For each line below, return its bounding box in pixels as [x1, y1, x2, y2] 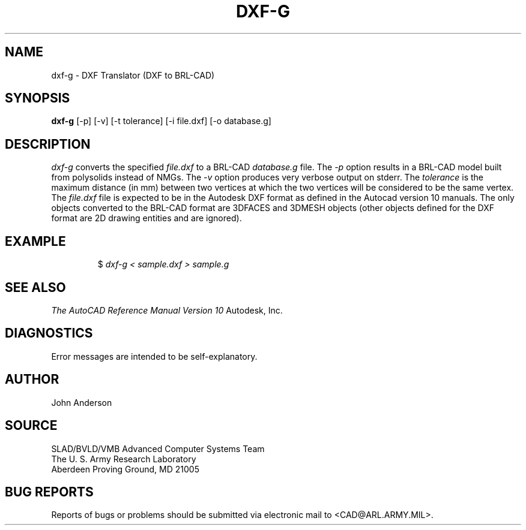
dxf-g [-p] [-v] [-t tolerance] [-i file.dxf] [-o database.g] [51, 116, 271, 127]
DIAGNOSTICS [5, 326, 93, 341]
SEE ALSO [5, 279, 66, 295]
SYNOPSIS [5, 91, 70, 106]
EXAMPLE [5, 233, 66, 249]
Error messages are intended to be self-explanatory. [51, 351, 258, 362]
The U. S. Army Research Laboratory [51, 453, 196, 464]
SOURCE [5, 418, 58, 433]
